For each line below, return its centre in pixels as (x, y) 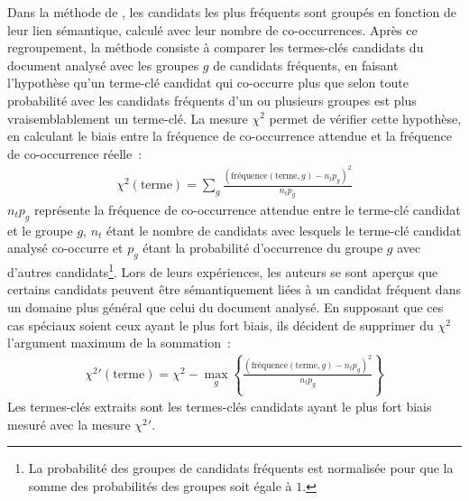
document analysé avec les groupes (103, 65)
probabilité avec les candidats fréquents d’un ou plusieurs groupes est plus (212, 100)
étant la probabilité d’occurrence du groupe (263, 248)
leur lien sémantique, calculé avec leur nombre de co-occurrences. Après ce (212, 29)
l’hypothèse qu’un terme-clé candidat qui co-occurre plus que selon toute (208, 83)
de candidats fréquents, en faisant (306, 65)
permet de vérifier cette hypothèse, (365, 118)
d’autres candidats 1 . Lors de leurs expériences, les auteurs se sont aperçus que (223, 270)
